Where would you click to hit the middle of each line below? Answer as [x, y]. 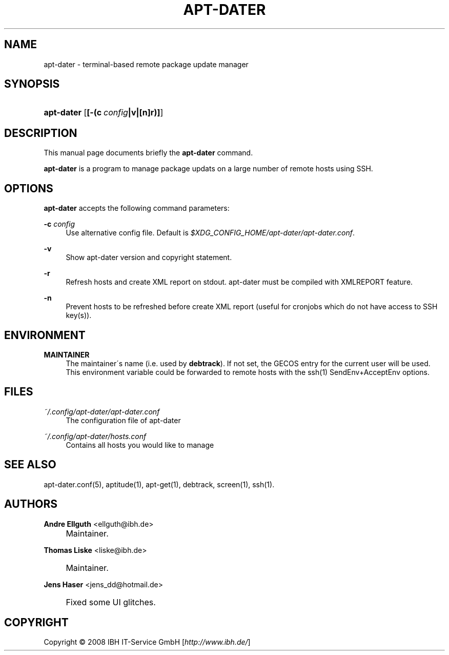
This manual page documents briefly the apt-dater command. [148, 153]
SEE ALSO [30, 465]
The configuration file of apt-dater [123, 420]
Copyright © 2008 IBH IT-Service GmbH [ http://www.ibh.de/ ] [147, 642]
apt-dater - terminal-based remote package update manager [146, 64]
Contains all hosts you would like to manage [140, 445]
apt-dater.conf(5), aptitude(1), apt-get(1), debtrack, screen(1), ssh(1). [159, 484]
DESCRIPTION [41, 133]
